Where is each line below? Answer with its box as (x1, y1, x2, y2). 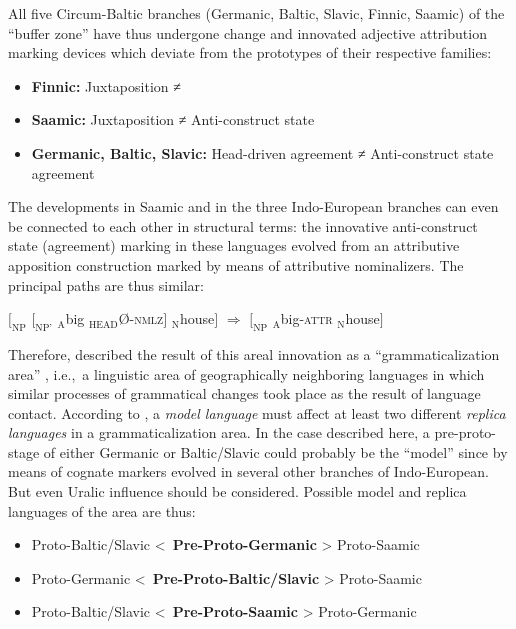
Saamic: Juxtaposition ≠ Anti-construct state (31, 109, 315, 130)
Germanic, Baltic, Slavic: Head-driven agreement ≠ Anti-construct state (31, 142, 494, 163)
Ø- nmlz (118, 308, 164, 329)
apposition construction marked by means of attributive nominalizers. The (8, 254, 464, 275)
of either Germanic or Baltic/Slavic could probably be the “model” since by (43, 441, 508, 462)
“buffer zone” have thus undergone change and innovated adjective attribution (8, 22, 487, 43)
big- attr (280, 308, 333, 329)
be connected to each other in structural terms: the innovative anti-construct (8, 215, 478, 236)
